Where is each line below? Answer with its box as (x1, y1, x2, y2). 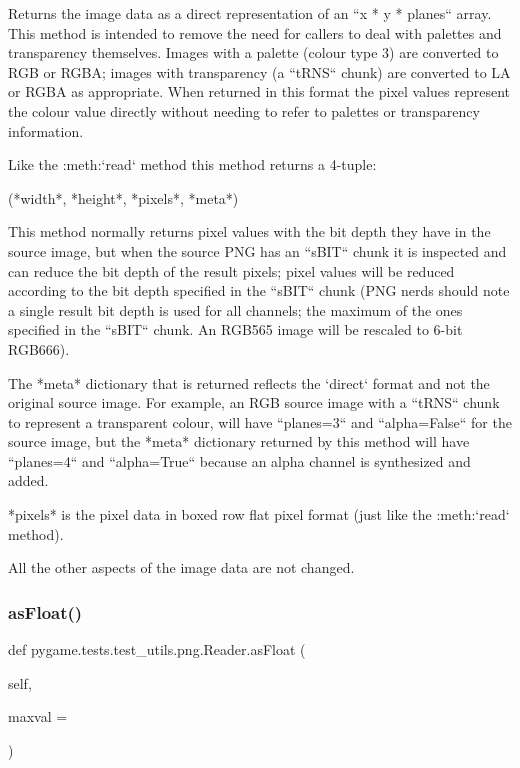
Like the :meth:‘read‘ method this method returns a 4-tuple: (8, 154, 377, 175)
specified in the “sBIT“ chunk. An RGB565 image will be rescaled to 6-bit (8, 319, 463, 340)
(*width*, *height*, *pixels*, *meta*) (8, 187, 239, 208)
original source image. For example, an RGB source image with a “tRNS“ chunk (8, 392, 500, 413)
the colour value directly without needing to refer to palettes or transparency (8, 100, 480, 121)
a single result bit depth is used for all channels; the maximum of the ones (8, 299, 463, 320)
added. (8, 470, 49, 491)
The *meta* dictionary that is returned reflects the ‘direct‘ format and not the (8, 372, 490, 393)
